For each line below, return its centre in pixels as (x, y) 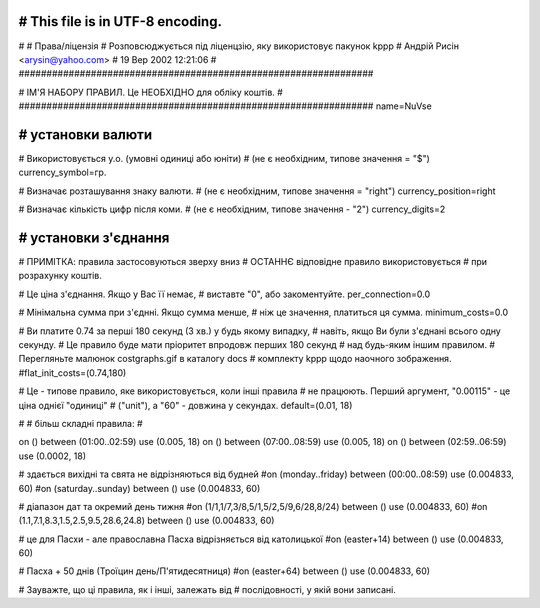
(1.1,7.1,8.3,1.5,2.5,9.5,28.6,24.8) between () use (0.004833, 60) (146, 521)
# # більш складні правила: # (81, 423)
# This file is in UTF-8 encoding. (120, 21)
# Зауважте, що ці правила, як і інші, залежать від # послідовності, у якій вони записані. (207, 589)
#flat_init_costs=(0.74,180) (72, 372)
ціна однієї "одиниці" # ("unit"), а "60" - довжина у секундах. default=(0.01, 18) (185, 405)
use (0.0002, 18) (52, 456)
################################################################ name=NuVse (225, 106)
